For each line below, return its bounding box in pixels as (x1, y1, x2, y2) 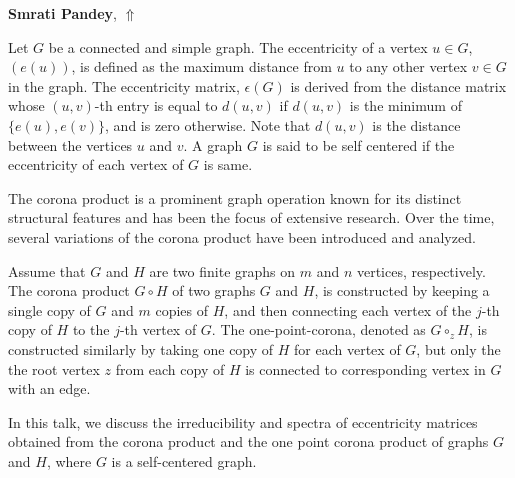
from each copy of (115, 358, 225, 379)
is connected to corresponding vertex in (245, 358, 486, 379)
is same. (203, 154, 253, 175)
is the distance (372, 114, 461, 135)
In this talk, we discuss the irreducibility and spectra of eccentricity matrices (8, 411, 478, 432)
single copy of (8, 299, 91, 320)
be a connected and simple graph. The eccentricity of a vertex (48, 36, 428, 57)
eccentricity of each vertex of (8, 154, 184, 175)
